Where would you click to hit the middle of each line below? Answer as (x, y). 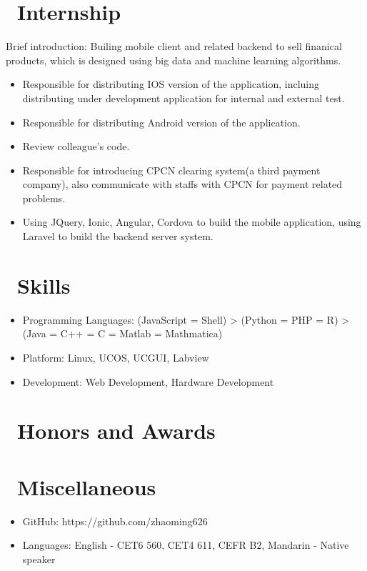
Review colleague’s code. (76, 146)
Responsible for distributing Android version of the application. (161, 122)
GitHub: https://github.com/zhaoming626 (115, 521)
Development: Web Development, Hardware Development (148, 381)
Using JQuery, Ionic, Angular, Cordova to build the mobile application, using (192, 222)
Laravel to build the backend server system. (118, 236)
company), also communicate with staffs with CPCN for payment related (182, 184)
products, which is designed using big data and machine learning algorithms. (174, 60)
